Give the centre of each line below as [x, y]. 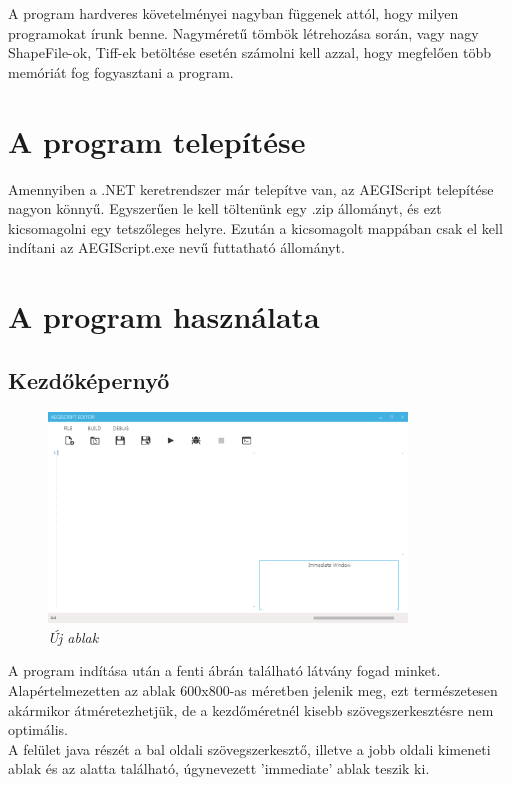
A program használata [164, 316]
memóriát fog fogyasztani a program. [121, 71]
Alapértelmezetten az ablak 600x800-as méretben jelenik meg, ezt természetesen [253, 690]
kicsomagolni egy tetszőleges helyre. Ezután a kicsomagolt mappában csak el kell [255, 227]
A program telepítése [157, 140]
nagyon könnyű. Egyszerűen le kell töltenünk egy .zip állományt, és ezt [225, 208]
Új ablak [73, 636]
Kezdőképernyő [89, 379]
